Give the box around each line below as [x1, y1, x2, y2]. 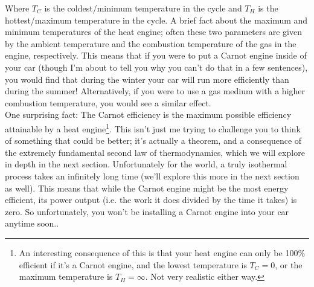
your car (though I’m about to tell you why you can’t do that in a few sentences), [5, 60, 308, 73]
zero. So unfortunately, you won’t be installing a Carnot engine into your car [5, 205, 289, 218]
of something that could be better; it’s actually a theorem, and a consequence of [5, 134, 302, 147]
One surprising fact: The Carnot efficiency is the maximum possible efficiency [5, 108, 292, 121]
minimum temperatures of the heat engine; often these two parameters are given [5, 25, 302, 38]
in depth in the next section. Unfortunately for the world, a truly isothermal [5, 158, 287, 170]
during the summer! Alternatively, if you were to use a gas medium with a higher [5, 85, 306, 97]
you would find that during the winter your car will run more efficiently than [5, 73, 289, 85]
